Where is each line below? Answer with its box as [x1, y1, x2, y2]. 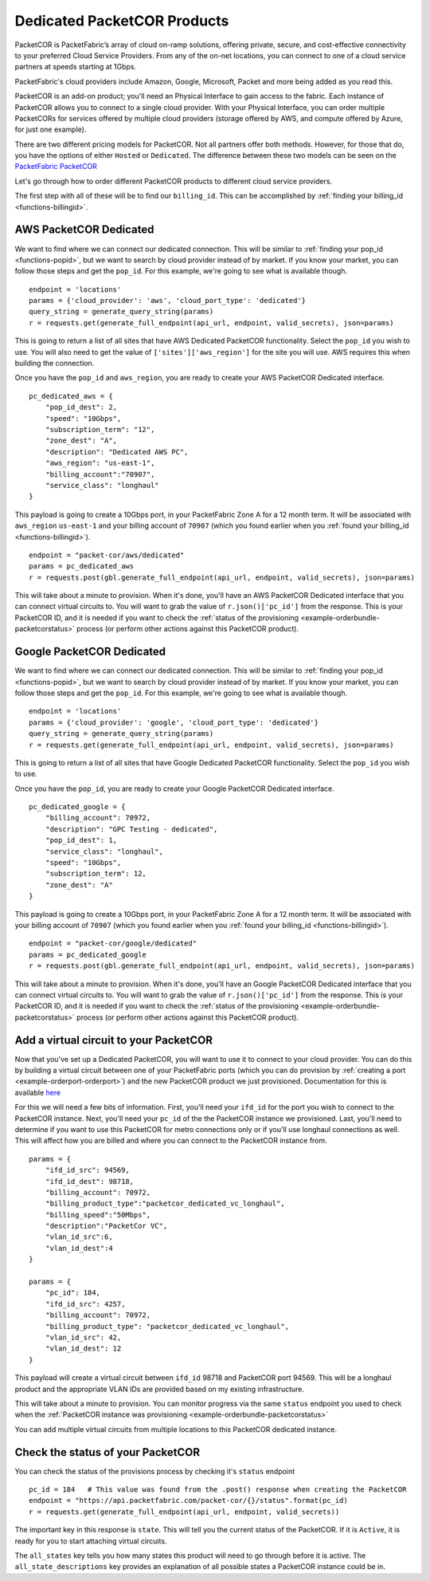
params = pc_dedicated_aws [29, 562, 135, 571]
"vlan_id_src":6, [45, 1233, 113, 1241]
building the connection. [14, 359, 95, 368]
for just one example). [14, 124, 87, 135]
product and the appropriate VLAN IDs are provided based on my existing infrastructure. [14, 1384, 305, 1394]
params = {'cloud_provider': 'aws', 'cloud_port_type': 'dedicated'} [29, 296, 307, 305]
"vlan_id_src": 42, [45, 1332, 122, 1342]
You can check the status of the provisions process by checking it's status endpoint [14, 1466, 295, 1476]
